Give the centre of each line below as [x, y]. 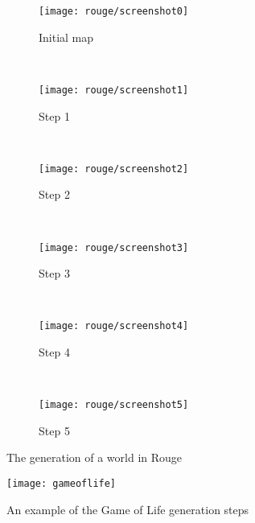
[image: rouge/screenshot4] [114, 326]
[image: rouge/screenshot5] [114, 405]
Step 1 [54, 115]
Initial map [66, 37]
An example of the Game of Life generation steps [128, 509]
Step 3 [54, 273]
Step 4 [54, 352]
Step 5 [54, 430]
